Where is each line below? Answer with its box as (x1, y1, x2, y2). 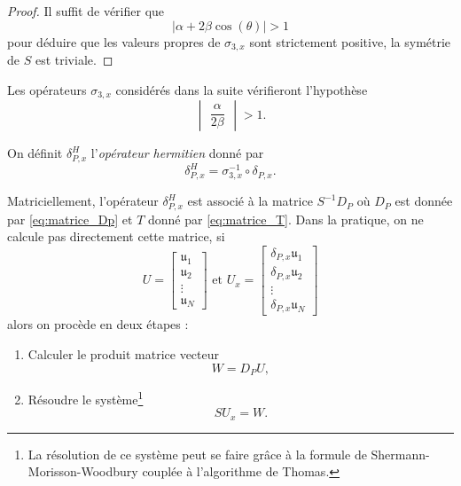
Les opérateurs (7, 80, 87, 98)
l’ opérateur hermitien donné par (90, 144, 264, 162)
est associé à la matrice (187, 192, 313, 210)
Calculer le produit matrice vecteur (27, 344, 220, 363)
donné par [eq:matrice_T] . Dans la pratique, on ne (147, 209, 424, 228)
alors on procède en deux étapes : (7, 315, 189, 333)
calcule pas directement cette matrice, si (7, 227, 225, 246)
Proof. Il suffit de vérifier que (7, 2, 165, 20)
